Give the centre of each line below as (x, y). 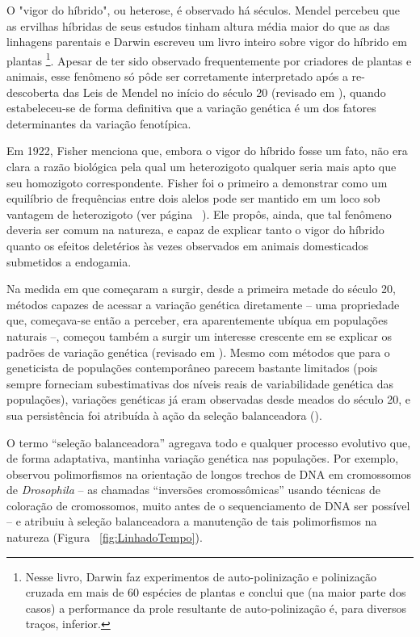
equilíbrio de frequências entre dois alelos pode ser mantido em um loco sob (193, 198)
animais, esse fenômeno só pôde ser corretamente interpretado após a (177, 76)
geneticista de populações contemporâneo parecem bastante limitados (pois (192, 368)
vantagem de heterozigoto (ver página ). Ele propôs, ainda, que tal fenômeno (199, 214)
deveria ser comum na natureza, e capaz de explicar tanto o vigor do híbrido (195, 230)
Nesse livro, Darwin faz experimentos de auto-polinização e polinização (201, 576)
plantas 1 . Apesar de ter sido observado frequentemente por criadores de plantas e (209, 59)
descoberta (33, 92)
